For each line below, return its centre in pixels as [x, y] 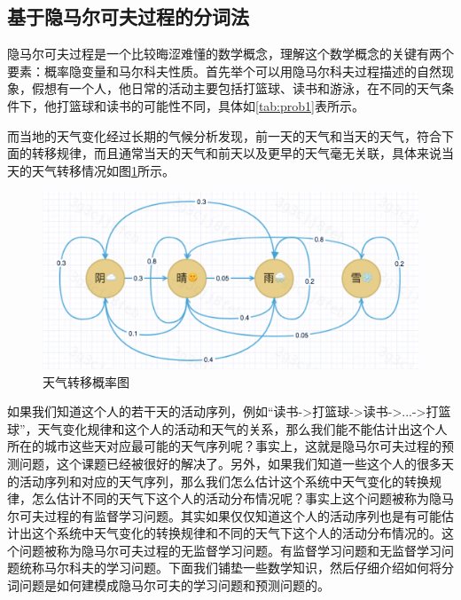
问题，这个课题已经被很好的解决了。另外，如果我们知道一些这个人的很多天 [236, 463]
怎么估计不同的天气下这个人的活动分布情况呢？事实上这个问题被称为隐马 [242, 498]
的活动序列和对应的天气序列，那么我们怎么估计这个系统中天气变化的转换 [218, 481]
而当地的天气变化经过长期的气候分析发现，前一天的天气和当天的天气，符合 [224, 135]
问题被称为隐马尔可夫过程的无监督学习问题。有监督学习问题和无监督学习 [230, 550]
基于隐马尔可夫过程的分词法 [128, 16]
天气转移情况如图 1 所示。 [103, 170]
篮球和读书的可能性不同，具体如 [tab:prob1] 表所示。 [216, 105]
